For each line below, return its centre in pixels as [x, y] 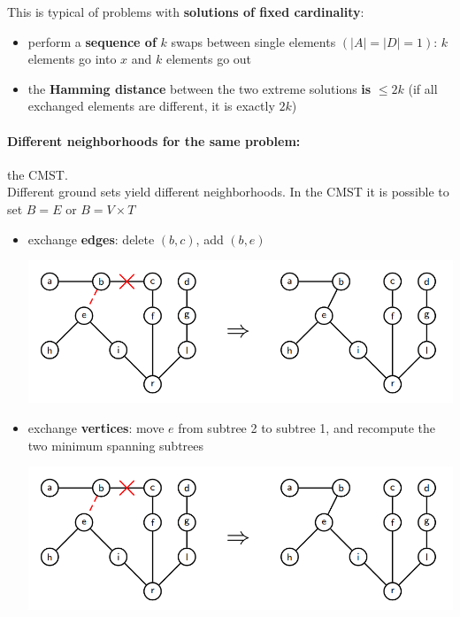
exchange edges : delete [91, 239]
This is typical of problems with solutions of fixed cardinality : [186, 12]
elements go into [72, 59]
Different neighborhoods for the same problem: [154, 140]
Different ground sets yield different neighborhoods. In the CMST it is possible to [228, 192]
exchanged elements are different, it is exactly [151, 106]
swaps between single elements [253, 41]
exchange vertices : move [96, 428]
